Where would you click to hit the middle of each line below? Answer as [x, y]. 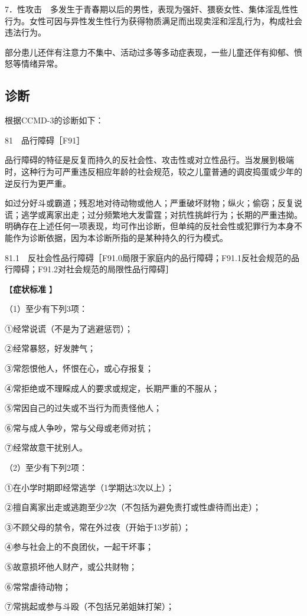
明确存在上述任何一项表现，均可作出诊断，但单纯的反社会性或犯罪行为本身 [149, 226]
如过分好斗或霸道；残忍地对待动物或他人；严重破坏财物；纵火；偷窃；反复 [149, 203]
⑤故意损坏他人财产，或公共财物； [71, 567]
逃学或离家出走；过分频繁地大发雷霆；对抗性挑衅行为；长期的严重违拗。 [161, 214]
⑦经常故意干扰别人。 [46, 447]
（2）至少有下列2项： [46, 467]
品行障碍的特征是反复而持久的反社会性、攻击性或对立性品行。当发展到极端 [149, 160]
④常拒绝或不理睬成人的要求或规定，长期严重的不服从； [112, 388]
